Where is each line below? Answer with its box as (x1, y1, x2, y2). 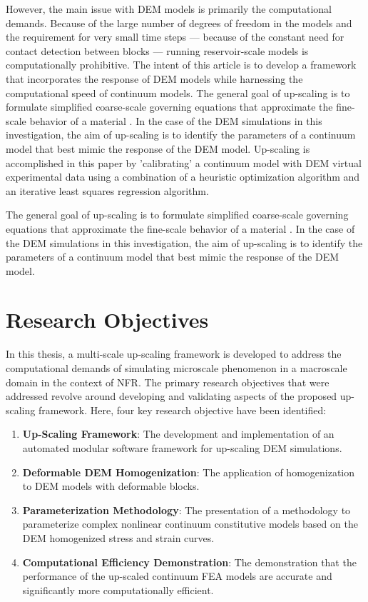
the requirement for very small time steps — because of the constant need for (6, 29, 344, 44)
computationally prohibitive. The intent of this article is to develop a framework (6, 57, 357, 72)
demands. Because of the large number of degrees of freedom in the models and (6, 15, 352, 30)
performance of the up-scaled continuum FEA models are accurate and (22, 568, 332, 583)
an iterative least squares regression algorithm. (6, 183, 209, 198)
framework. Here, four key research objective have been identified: (38, 402, 327, 417)
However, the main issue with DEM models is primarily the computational (6, 1, 332, 16)
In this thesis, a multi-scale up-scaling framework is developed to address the (6, 346, 342, 361)
